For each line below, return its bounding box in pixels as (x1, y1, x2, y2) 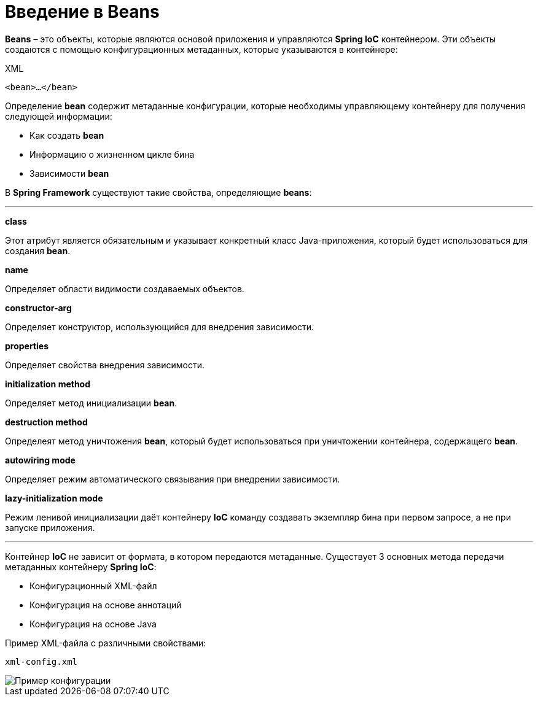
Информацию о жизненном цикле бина (29, 149, 195, 160)
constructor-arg (5, 302, 72, 313)
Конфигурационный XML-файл (29, 580, 157, 591)
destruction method (5, 416, 88, 427)
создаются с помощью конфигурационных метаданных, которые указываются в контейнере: (5, 44, 398, 55)
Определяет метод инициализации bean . (5, 397, 177, 408)
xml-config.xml (5, 656, 78, 667)
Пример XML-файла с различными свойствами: (5, 637, 206, 648)
